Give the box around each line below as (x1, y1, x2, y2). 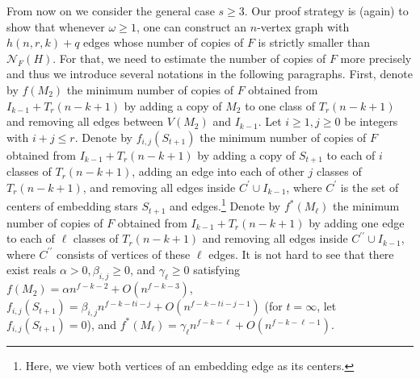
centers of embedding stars (6, 198, 138, 214)
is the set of (340, 178, 399, 195)
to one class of (245, 97, 316, 114)
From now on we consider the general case (6, 2, 215, 19)
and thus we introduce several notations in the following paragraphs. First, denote (6, 65, 413, 82)
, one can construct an (136, 18, 247, 35)
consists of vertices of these (57, 245, 191, 262)
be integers (344, 113, 398, 130)
